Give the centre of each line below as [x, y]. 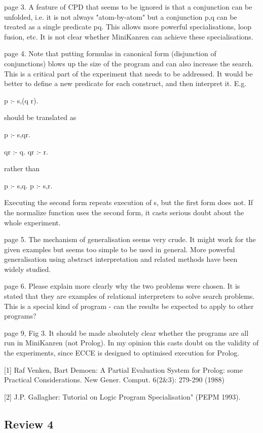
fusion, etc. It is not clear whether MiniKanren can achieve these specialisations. [129, 36]
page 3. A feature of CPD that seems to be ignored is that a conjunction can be [128, 7]
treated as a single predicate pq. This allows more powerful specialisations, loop [128, 27]
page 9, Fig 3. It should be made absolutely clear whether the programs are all [126, 332]
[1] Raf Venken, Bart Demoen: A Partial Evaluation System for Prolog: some [123, 369]
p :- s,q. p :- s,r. [28, 185]
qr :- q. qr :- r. [26, 151]
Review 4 [29, 424]
